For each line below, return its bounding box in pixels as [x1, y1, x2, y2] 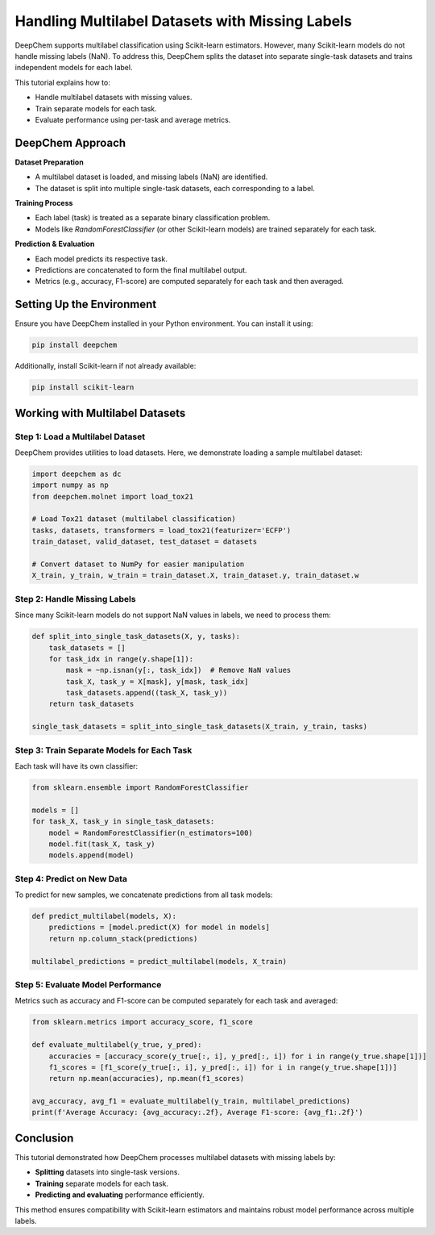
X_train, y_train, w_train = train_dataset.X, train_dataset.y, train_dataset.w [31, 571, 359, 580]
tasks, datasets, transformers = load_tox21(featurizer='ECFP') [31, 525, 292, 535]
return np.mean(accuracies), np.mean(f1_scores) [48, 1074, 245, 1083]
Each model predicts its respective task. [35, 254, 168, 264]
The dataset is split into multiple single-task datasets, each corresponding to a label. [35, 183, 316, 193]
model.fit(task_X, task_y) [48, 839, 156, 849]
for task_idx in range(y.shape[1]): [48, 654, 193, 663]
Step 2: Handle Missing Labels [14, 593, 136, 604]
